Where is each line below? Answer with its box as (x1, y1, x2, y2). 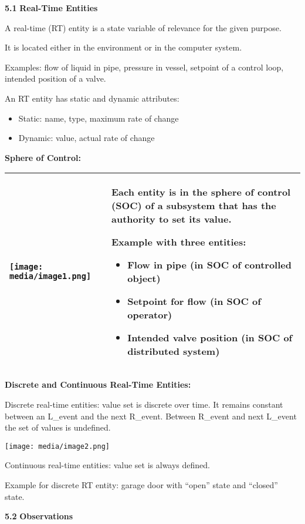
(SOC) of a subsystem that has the (111, 199, 276, 213)
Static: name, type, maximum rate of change (18, 112, 179, 124)
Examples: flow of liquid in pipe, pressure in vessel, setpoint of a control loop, (5, 61, 284, 73)
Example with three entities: (111, 235, 246, 249)
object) (127, 271, 161, 285)
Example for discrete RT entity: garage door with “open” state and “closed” (5, 478, 278, 491)
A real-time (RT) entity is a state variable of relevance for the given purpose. (5, 21, 282, 33)
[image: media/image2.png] (5, 442, 110, 451)
